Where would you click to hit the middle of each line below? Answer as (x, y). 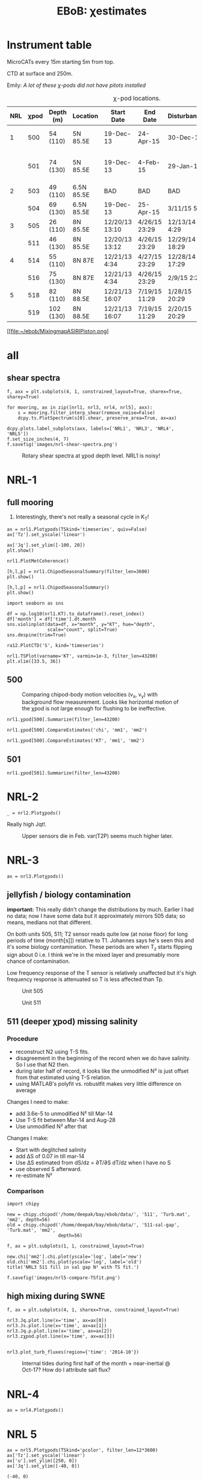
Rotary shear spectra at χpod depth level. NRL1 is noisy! (91, 455)
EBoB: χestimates (102, 11)
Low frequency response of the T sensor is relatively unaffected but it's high (101, 972)
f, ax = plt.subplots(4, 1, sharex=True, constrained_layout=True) (93, 1310)
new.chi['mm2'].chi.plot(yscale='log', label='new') (74, 1257)
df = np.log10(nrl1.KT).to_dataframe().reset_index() (76, 614)
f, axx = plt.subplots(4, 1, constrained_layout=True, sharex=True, (95, 391)
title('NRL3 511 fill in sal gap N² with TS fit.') (73, 1267)
